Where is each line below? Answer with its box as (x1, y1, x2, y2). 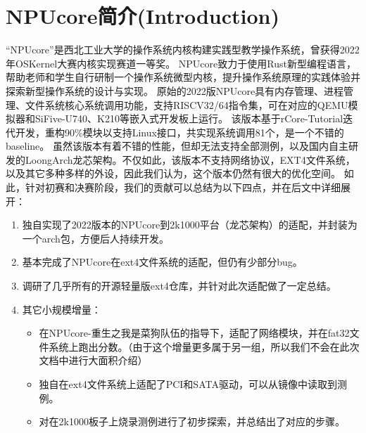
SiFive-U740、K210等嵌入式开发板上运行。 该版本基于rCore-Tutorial (34, 111, 343, 126)
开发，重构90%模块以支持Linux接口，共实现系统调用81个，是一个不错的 (15, 124, 344, 139)
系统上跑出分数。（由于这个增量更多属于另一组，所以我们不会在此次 (49, 339, 360, 354)
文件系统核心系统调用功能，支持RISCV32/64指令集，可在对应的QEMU (25, 97, 348, 112)
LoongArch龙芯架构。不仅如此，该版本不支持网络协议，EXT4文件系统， (25, 152, 355, 167)
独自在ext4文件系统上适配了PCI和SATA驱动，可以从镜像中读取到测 (39, 377, 347, 391)
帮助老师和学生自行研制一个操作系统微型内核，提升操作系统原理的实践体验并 (6, 70, 360, 84)
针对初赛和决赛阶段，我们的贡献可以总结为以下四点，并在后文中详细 (25, 180, 341, 195)
